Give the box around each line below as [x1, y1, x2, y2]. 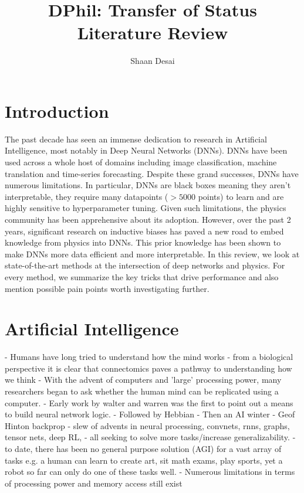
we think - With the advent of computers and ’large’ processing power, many [5, 373, 282, 386]
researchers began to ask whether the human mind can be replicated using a [5, 385, 279, 397]
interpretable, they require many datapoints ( [5, 190, 168, 202]
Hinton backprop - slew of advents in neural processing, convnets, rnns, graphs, [5, 419, 290, 431]
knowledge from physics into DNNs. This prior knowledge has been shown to [5, 236, 281, 249]
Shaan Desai [130, 55, 175, 67]
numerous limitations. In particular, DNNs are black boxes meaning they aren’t [5, 179, 291, 191]
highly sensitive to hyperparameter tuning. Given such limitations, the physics [5, 202, 286, 214]
